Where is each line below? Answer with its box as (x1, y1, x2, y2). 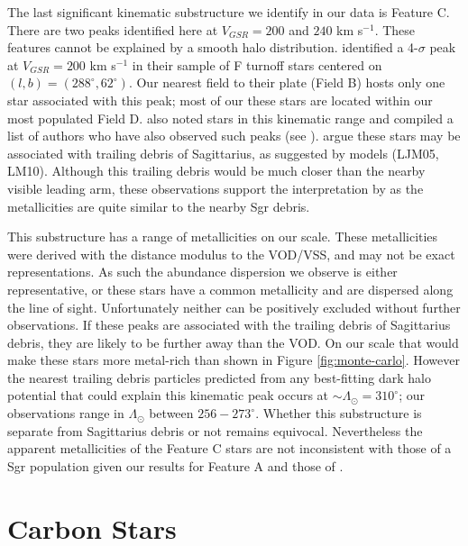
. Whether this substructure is (255, 404, 422, 423)
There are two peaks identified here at (7, 20, 218, 39)
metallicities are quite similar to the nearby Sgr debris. (7, 196, 310, 215)
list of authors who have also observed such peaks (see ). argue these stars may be (7, 126, 461, 145)
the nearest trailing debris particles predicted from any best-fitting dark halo (7, 368, 432, 387)
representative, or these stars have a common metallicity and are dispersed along (7, 279, 454, 298)
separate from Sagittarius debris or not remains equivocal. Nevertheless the (7, 421, 423, 440)
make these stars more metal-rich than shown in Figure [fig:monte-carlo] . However (7, 350, 460, 369)
